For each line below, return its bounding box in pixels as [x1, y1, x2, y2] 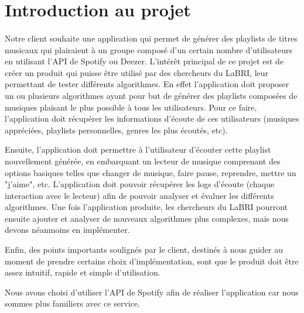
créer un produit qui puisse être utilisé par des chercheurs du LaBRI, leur [5, 66, 269, 78]
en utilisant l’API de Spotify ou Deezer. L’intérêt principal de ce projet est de [5, 55, 284, 67]
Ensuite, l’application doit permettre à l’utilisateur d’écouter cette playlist [5, 143, 271, 156]
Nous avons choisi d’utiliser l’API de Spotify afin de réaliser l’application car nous [5, 286, 299, 298]
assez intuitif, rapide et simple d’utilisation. [5, 266, 160, 278]
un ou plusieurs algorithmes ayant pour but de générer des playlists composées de [5, 89, 298, 101]
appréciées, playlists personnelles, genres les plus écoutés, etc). [5, 123, 228, 136]
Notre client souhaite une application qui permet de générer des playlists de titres [5, 32, 298, 44]
